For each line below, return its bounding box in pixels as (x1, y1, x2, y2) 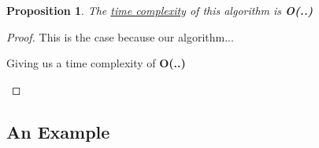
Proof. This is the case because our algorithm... (6, 28, 234, 45)
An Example (6, 119, 110, 143)
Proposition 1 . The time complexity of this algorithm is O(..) (6, 2, 313, 18)
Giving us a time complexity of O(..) (6, 55, 186, 71)
